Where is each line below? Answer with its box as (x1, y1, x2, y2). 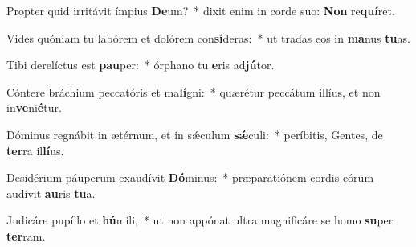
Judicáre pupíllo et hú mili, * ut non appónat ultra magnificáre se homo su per (6, 212, 394, 228)
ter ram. (6, 227, 46, 244)
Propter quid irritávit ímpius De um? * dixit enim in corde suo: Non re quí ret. (6, 2, 395, 19)
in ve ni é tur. (6, 99, 62, 116)
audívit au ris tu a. (6, 184, 96, 201)
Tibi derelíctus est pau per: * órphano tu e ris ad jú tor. (6, 56, 275, 73)
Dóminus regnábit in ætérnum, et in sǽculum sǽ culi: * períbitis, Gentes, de (6, 126, 383, 142)
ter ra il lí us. (6, 142, 64, 158)
